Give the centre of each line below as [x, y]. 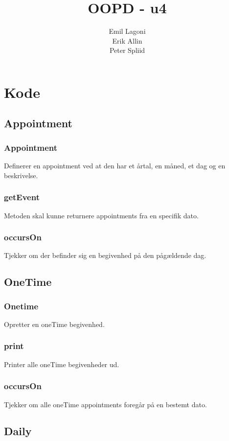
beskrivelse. [21, 175]
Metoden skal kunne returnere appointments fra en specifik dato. [101, 215]
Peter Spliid [127, 50]
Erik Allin [127, 40]
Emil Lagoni [127, 31]
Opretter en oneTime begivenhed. [54, 324]
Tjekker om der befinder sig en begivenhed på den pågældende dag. [105, 255]
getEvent [22, 197]
